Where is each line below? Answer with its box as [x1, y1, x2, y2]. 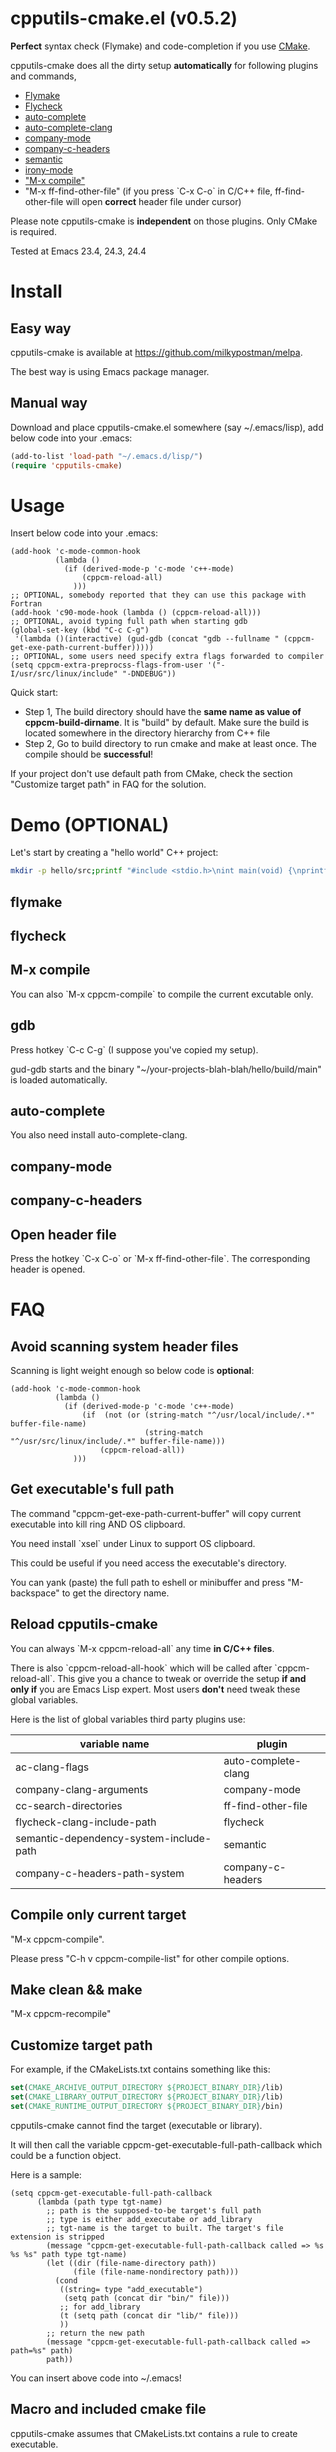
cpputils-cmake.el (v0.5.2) [10, 7, 238, 30]
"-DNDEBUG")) [121, 669, 177, 679]
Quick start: [10, 687, 58, 699]
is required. [10, 225, 57, 237]
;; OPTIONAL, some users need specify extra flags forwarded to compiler [10, 652, 325, 662]
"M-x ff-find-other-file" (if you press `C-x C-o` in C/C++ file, [24, 185, 273, 197]
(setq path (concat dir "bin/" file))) [63, 2293, 230, 2303]
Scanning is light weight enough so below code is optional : [10, 1365, 255, 1377]
